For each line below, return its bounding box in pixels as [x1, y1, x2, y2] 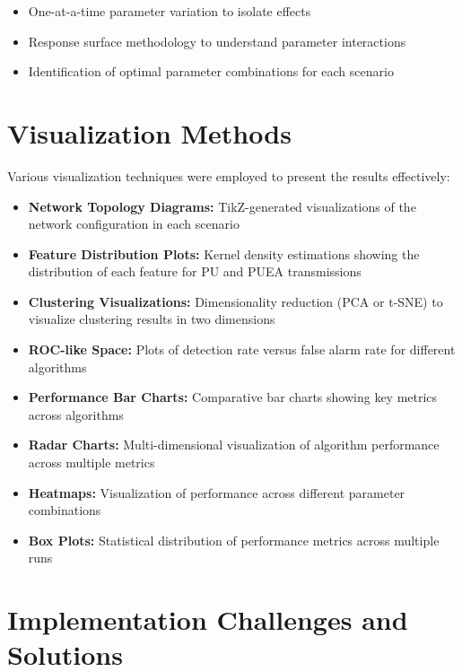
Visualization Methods [7, 114, 292, 151]
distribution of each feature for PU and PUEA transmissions [28, 262, 362, 281]
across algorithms [28, 405, 124, 423]
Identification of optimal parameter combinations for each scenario [28, 62, 394, 81]
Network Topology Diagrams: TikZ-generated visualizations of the [28, 196, 416, 215]
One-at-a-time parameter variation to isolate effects [28, 2, 311, 20]
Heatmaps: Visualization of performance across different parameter [28, 483, 405, 502]
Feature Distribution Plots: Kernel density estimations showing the [28, 244, 420, 263]
